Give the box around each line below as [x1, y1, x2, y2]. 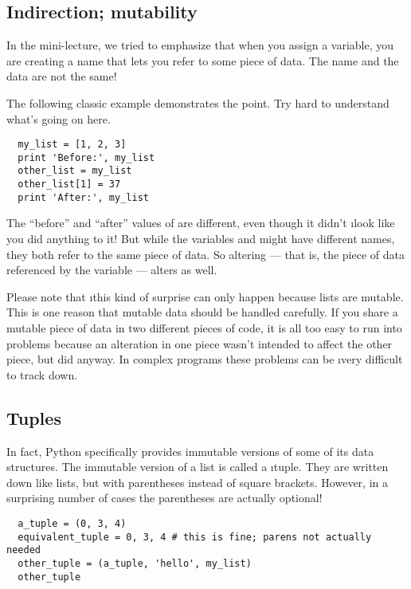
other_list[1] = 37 [18, 179, 121, 190]
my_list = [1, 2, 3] [18, 139, 127, 151]
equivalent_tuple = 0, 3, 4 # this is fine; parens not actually [18, 531, 372, 543]
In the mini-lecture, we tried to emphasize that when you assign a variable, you [6, 37, 394, 53]
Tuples [6, 405, 61, 430]
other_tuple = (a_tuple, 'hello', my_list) [18, 557, 252, 569]
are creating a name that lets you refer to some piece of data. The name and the [6, 52, 399, 69]
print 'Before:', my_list [18, 151, 155, 163]
